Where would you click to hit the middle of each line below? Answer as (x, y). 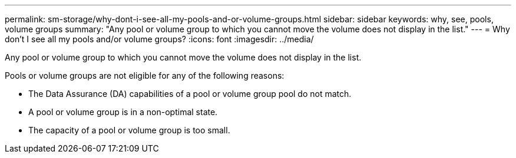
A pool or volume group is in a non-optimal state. (123, 112)
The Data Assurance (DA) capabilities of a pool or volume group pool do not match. (190, 94)
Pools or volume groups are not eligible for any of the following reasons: (145, 75)
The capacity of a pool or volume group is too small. (129, 130)
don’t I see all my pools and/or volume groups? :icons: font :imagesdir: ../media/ (159, 39)
